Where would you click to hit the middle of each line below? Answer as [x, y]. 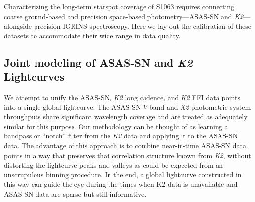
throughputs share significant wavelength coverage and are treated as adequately [126, 117]
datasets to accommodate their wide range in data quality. [92, 35]
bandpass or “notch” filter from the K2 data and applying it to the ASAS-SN [121, 136]
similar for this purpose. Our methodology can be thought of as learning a [116, 126]
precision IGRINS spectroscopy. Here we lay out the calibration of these [142, 26]
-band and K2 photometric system [199, 107]
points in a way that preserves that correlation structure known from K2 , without [127, 155]
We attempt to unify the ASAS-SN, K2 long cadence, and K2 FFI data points [122, 97]
